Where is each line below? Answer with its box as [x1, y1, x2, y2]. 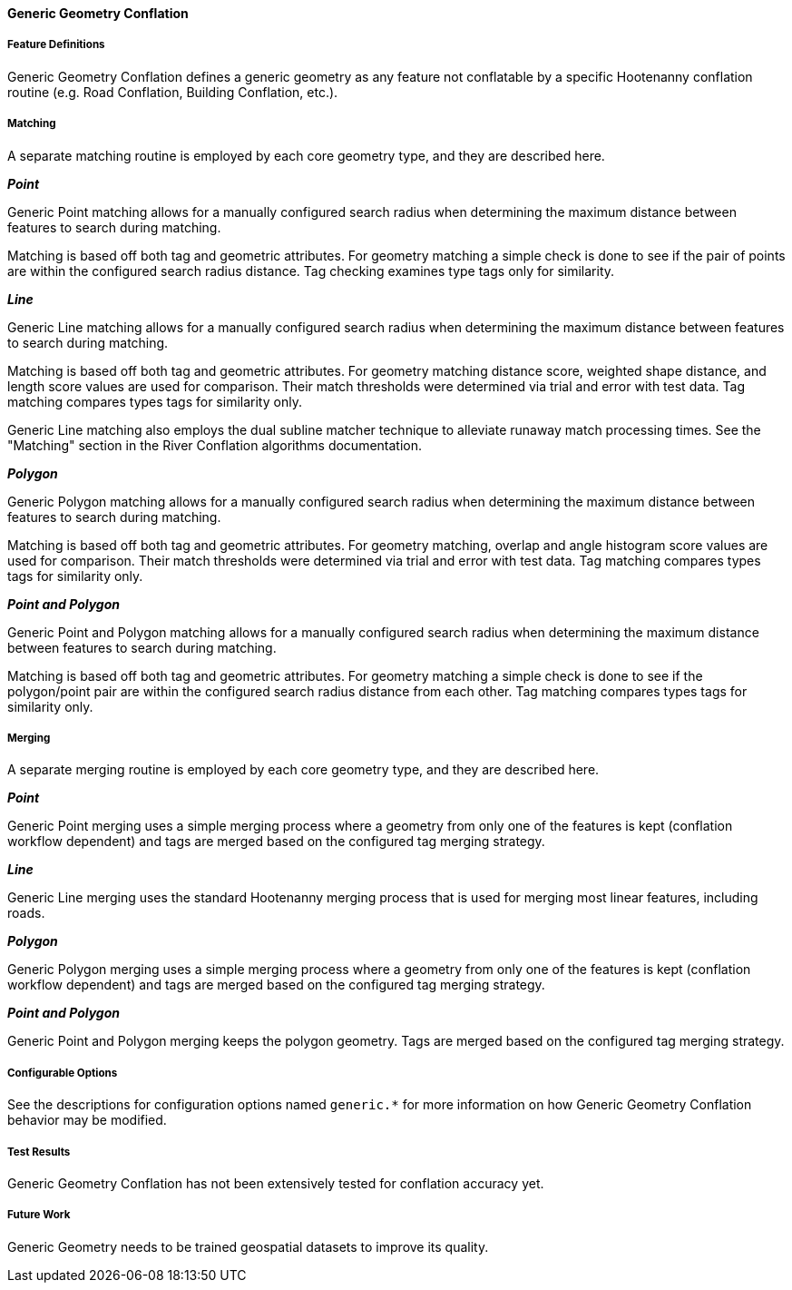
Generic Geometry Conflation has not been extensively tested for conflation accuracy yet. [7, 1175, 544, 1191]
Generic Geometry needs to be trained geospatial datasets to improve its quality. [7, 1238, 489, 1255]
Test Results [7, 1145, 71, 1158]
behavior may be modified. [7, 1112, 167, 1128]
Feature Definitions [7, 38, 105, 52]
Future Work [7, 1208, 71, 1222]
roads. [7, 905, 45, 921]
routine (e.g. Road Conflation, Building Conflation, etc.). [7, 84, 338, 100]
